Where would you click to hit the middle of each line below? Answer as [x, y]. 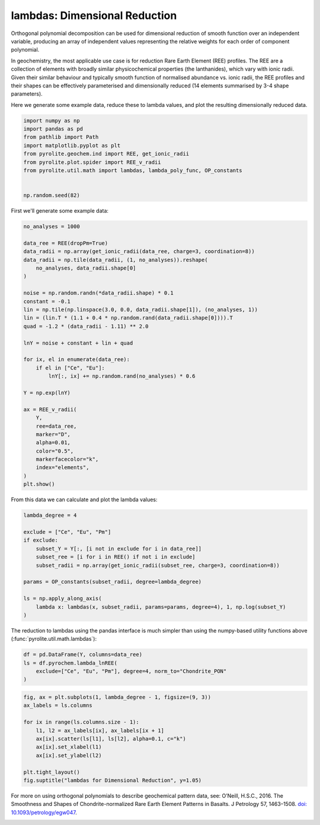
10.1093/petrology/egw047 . [44, 812]
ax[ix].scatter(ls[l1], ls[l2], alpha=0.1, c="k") [111, 739]
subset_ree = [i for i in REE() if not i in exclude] [116, 557]
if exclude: [41, 540]
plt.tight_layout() [52, 772]
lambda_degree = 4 [50, 516]
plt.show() [39, 484]
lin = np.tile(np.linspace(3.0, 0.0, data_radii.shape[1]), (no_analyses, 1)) [140, 310]
